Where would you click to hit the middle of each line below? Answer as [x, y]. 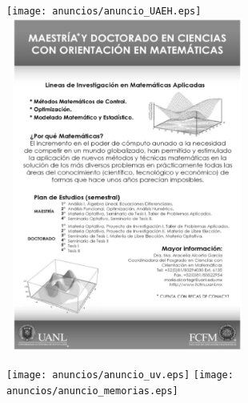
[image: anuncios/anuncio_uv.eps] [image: [120, 375]
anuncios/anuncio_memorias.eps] [92, 391]
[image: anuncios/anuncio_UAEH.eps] [104, 11]
